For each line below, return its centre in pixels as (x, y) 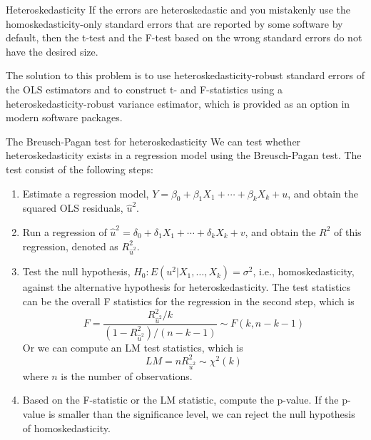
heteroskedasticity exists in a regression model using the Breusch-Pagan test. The (184, 155)
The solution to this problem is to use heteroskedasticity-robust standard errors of (185, 75)
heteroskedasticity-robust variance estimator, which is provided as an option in (178, 103)
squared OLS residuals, (73, 208)
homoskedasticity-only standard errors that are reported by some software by (174, 23)
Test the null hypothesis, (76, 271)
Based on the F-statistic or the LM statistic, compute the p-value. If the (181, 400)
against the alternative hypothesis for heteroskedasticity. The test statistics (187, 287)
